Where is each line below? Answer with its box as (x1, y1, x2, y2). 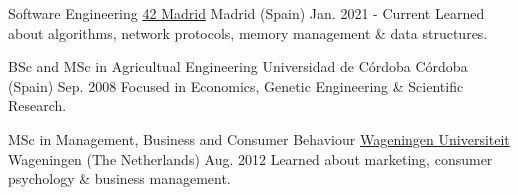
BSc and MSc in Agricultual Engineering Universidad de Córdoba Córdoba (8, 56, 468, 77)
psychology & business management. (8, 168, 231, 189)
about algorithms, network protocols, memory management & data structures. (8, 22, 488, 43)
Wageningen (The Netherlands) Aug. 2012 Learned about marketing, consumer (8, 148, 493, 169)
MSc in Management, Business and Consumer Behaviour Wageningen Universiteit (8, 128, 510, 149)
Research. (8, 95, 67, 116)
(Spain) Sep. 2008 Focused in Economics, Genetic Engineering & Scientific (8, 75, 464, 96)
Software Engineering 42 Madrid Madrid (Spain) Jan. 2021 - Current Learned (8, 3, 485, 23)
